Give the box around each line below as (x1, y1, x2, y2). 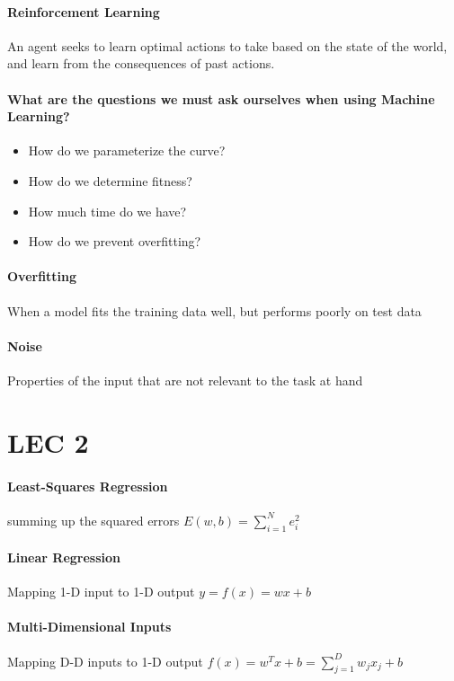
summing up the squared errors (7, 510, 180, 529)
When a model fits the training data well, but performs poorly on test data (7, 301, 422, 320)
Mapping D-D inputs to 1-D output (7, 651, 203, 670)
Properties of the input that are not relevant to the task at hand (7, 370, 363, 389)
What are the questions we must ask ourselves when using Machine (7, 89, 435, 108)
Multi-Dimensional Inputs (7, 617, 172, 636)
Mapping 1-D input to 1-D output (7, 582, 195, 601)
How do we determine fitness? (28, 171, 192, 190)
